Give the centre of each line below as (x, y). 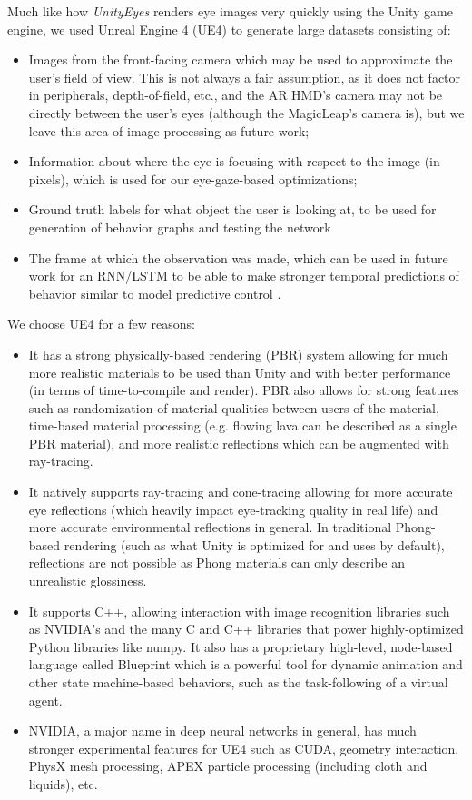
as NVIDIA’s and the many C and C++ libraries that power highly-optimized (246, 629)
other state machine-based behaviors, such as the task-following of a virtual (238, 682)
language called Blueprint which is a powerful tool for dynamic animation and (246, 664)
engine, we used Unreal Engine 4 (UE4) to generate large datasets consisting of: (229, 29)
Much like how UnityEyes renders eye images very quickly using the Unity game (230, 11)
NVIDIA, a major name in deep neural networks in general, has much (222, 731)
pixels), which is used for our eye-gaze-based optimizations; (193, 178)
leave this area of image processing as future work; (169, 130)
